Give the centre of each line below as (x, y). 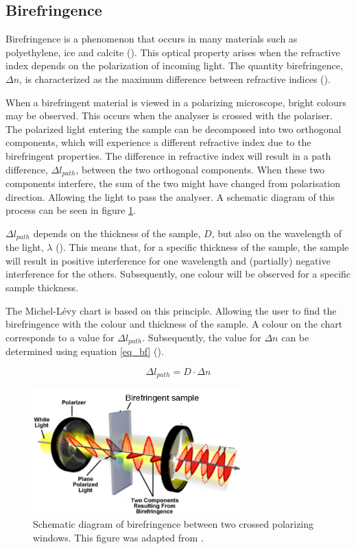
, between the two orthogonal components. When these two (200, 169)
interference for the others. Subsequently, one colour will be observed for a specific (178, 274)
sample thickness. (42, 288)
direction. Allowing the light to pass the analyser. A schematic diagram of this (170, 196)
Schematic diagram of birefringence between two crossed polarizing (174, 524)
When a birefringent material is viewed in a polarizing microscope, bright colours (176, 102)
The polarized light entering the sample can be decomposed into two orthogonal (174, 129)
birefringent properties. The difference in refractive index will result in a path (168, 155)
